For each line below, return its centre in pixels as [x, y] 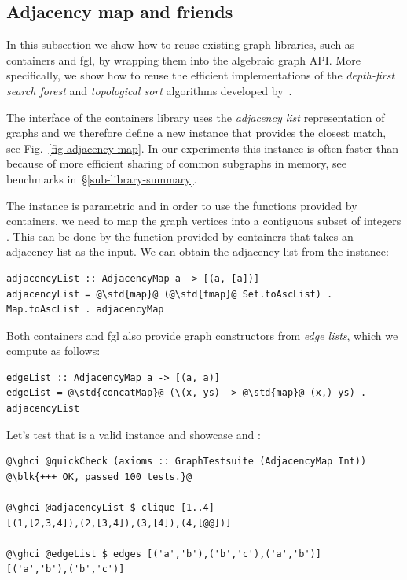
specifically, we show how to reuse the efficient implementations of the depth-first [201, 75]
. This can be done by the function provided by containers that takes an [180, 236]
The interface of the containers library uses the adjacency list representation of [196, 117]
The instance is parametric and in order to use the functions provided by [182, 205]
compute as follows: [53, 351]
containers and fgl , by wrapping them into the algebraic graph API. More [183, 59]
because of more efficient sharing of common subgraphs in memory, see [176, 163]
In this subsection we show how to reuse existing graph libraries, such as [181, 44]
